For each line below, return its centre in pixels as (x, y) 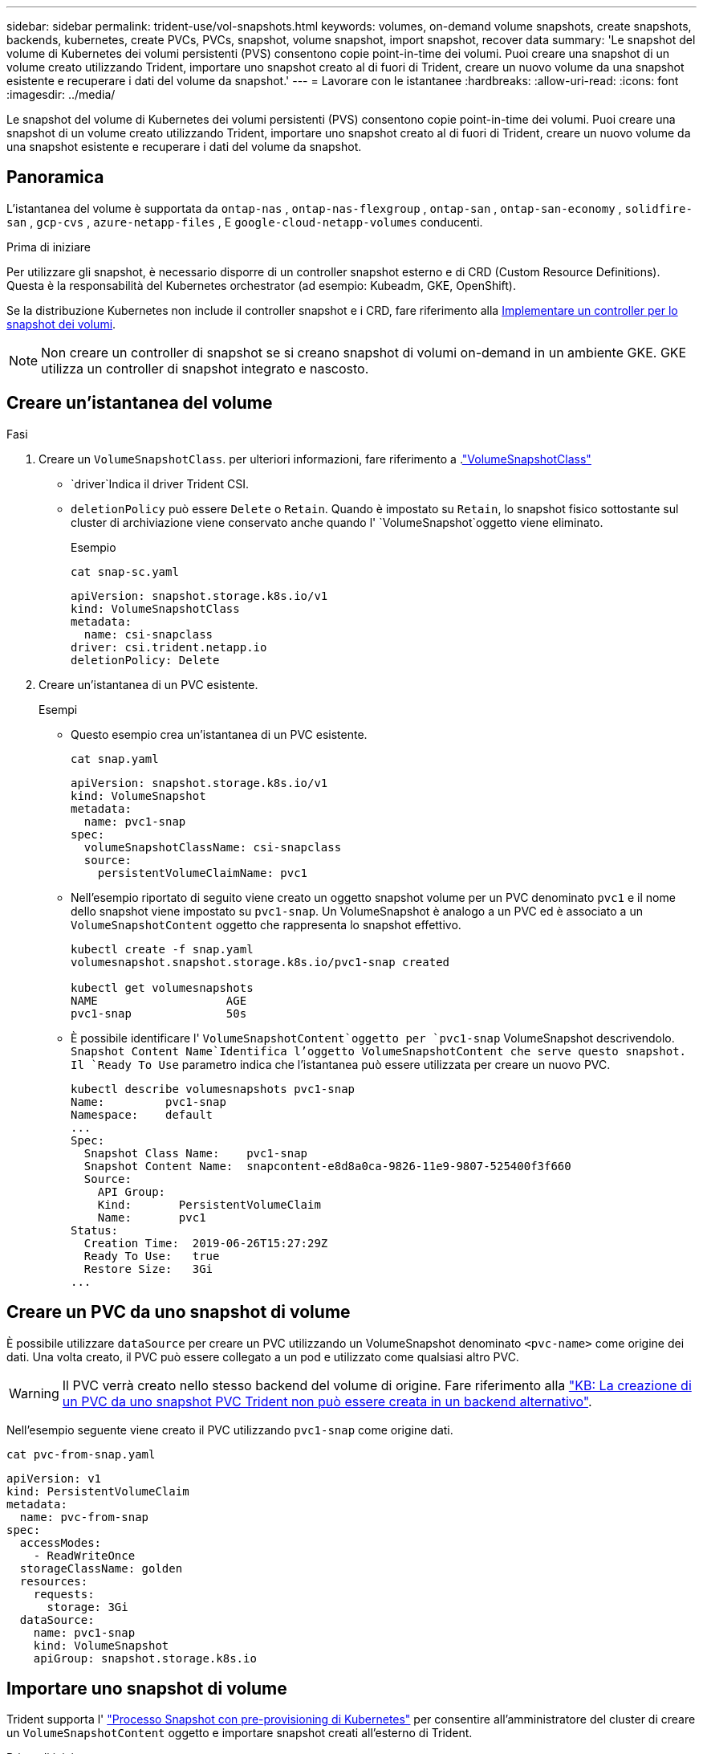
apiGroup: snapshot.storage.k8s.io (145, 1658)
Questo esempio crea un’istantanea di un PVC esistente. (219, 734)
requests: (64, 1594)
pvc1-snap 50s (159, 1013)
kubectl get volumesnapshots (162, 987)
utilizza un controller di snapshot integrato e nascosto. (205, 368)
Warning (34, 1393)
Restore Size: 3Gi (148, 1269)
